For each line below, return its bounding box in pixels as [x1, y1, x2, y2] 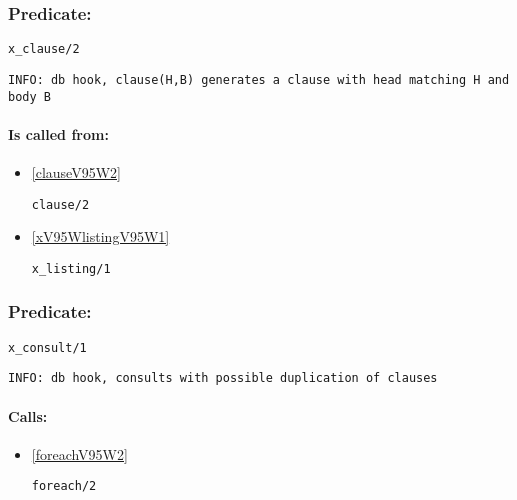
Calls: [8, 405, 48, 426]
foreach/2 [31, 479, 97, 494]
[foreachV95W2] [31, 443, 128, 464]
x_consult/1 [8, 340, 87, 355]
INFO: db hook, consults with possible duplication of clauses [8, 371, 438, 386]
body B [8, 89, 51, 104]
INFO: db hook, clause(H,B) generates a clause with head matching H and [8, 72, 510, 87]
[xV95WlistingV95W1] [31, 226, 170, 247]
